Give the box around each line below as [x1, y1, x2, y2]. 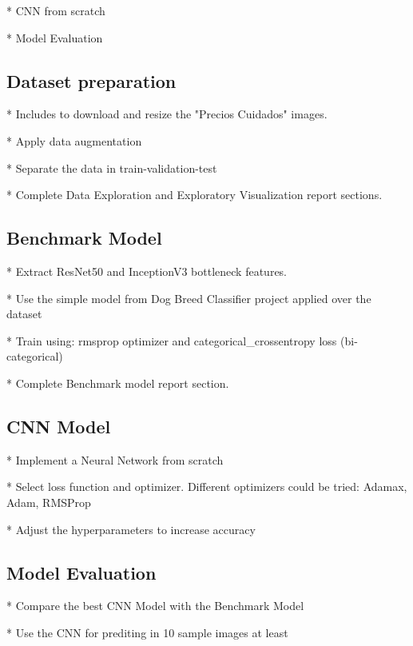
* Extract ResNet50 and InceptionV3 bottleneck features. [6, 262, 288, 279]
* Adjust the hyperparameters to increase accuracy [6, 520, 256, 537]
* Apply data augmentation [6, 132, 142, 149]
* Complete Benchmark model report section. [6, 374, 229, 391]
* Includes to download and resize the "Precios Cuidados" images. [6, 106, 328, 122]
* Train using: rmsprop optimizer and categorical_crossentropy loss [6, 332, 337, 349]
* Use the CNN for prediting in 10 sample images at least [6, 624, 288, 640]
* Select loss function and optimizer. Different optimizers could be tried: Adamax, [6, 478, 407, 495]
